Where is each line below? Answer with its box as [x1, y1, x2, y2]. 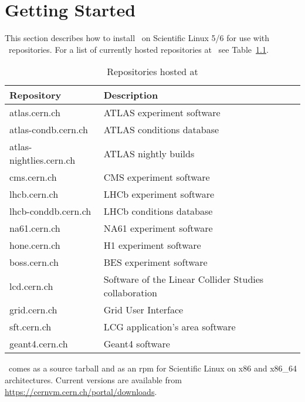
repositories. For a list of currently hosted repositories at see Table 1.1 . [8, 43, 269, 55]
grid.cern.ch [9, 303, 57, 317]
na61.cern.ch [9, 221, 60, 235]
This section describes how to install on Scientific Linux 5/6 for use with [5, 32, 270, 44]
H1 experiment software [103, 238, 201, 252]
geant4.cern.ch [9, 337, 68, 351]
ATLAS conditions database [103, 123, 219, 137]
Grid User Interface [103, 303, 184, 317]
